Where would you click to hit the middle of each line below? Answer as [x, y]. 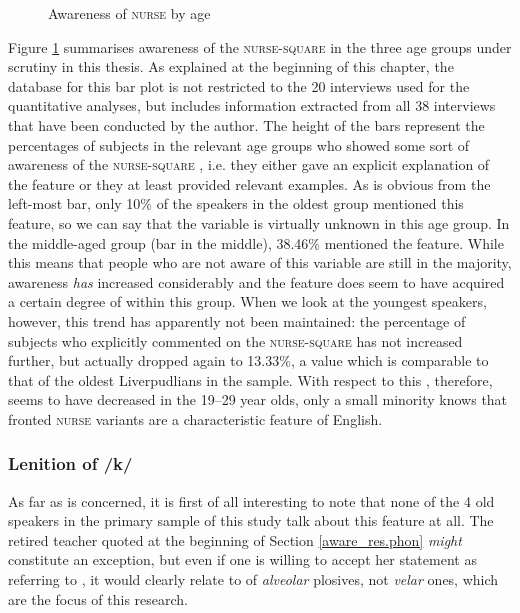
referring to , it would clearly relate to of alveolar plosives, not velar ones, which [253, 579]
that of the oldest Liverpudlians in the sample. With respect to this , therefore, [250, 379]
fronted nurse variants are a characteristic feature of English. [195, 418]
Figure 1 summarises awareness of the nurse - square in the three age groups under [260, 46]
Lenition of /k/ [70, 463]
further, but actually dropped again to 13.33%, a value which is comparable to [248, 360]
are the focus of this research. [98, 598]
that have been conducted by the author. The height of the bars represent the [246, 124]
